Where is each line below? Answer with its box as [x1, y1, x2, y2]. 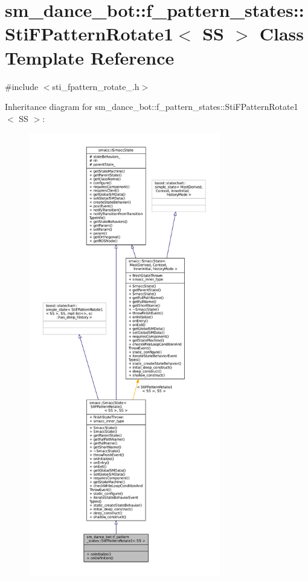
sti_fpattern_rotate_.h [52, 80, 140, 92]
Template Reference [5, 45, 175, 69]
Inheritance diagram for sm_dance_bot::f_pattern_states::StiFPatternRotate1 [5, 100, 298, 113]
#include [5, 80, 39, 92]
